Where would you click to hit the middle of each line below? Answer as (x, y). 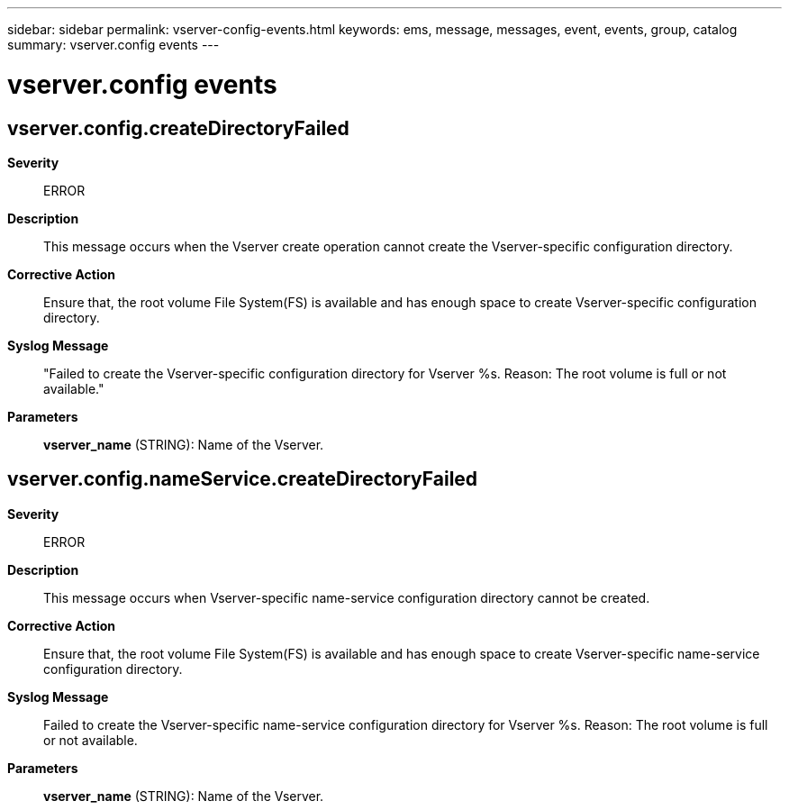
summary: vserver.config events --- (113, 45)
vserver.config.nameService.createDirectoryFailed (243, 479)
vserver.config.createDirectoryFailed (178, 128)
